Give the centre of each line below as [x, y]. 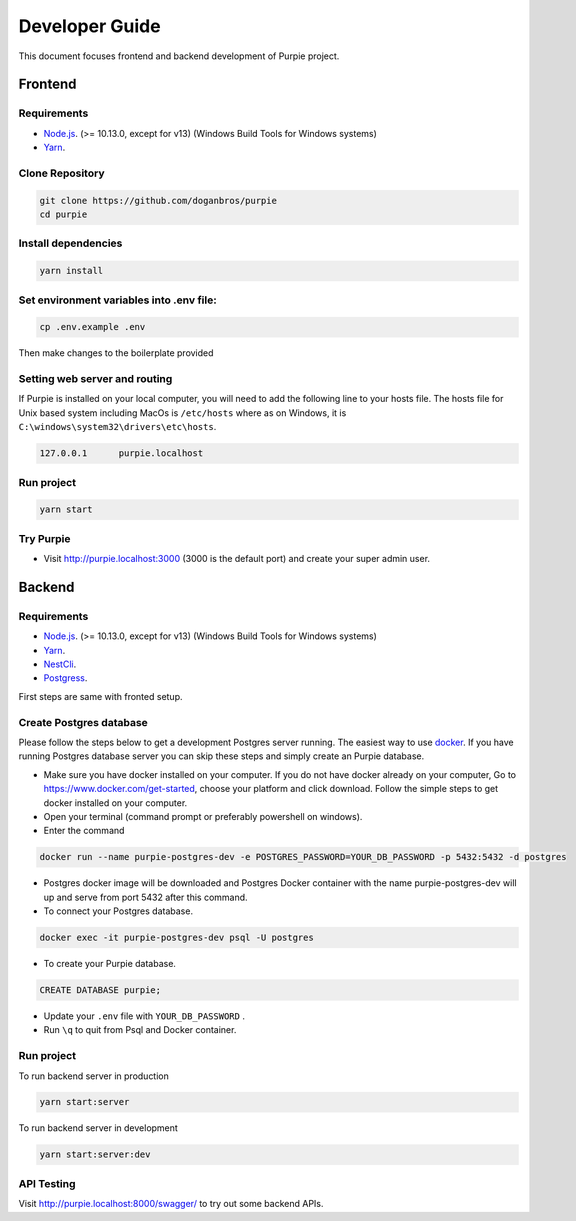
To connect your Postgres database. [118, 911]
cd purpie [63, 214]
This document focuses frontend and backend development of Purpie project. [179, 56]
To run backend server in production [94, 1076]
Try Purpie [44, 538]
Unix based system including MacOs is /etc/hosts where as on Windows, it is [182, 412]
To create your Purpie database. [110, 963]
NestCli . [60, 664]
